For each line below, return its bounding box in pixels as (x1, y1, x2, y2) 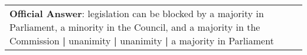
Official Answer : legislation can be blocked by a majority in (9, 7, 264, 20)
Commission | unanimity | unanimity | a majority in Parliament (9, 34, 274, 47)
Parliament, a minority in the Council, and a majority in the (9, 20, 260, 34)
